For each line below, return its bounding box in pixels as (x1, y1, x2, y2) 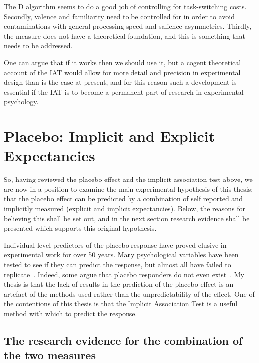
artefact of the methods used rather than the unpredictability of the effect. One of (4, 288, 255, 299)
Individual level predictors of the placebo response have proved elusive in (4, 239, 227, 250)
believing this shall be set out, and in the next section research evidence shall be (4, 213, 250, 223)
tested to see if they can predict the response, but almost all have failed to (4, 259, 231, 269)
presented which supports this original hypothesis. (4, 223, 157, 233)
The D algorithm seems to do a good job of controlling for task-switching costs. (4, 1, 247, 11)
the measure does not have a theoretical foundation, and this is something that (4, 30, 245, 41)
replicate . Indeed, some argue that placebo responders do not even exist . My (4, 269, 244, 279)
